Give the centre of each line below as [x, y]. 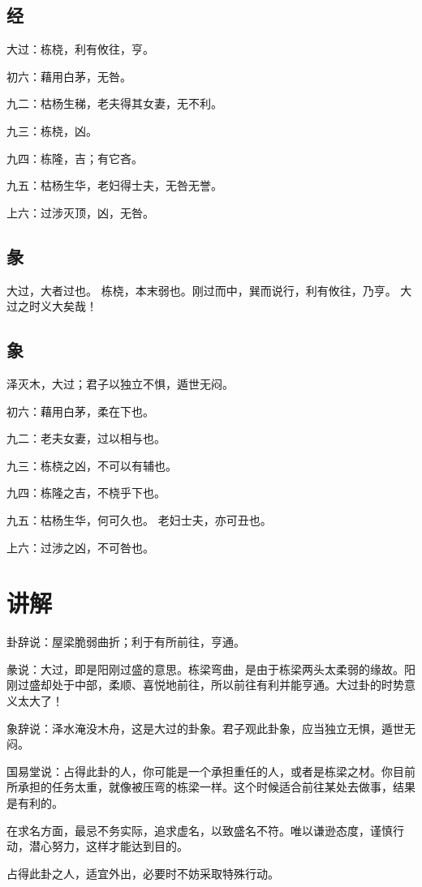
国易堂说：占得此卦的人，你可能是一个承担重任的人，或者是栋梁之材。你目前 [211, 771]
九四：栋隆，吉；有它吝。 [75, 158]
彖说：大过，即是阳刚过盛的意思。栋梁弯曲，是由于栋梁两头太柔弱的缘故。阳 [211, 668]
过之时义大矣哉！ [52, 306]
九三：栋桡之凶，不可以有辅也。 [92, 465]
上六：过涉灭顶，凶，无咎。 [80, 212]
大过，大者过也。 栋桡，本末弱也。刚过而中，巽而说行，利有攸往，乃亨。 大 [209, 290]
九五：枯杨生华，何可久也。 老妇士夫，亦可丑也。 [139, 519]
